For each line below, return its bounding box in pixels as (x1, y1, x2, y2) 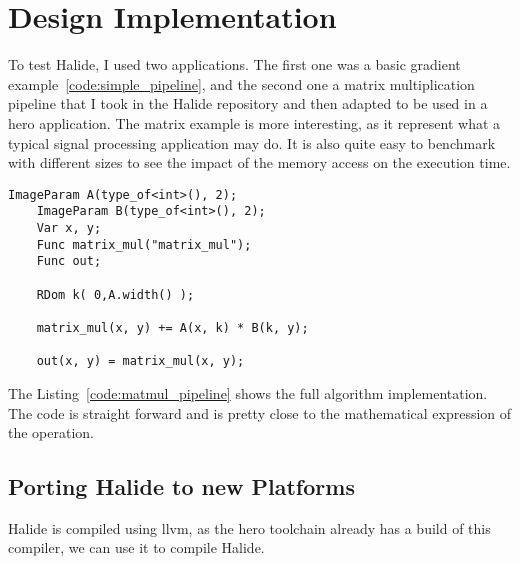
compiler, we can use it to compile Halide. (8, 537, 265, 558)
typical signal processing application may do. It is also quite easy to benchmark (8, 132, 496, 153)
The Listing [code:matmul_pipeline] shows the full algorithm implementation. (8, 382, 488, 403)
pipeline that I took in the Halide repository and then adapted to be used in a (8, 93, 488, 114)
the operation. (8, 422, 95, 443)
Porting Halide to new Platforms (8, 471, 355, 502)
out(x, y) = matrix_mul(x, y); (36, 354, 245, 369)
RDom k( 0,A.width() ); (36, 287, 195, 302)
